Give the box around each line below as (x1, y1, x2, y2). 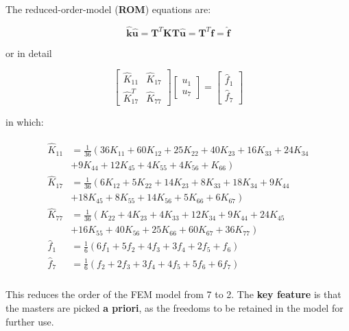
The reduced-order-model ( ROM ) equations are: (5, 2, 211, 16)
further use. (5, 314, 54, 328)
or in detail (5, 45, 52, 60)
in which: (5, 115, 44, 129)
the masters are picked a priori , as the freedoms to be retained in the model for (5, 301, 344, 315)
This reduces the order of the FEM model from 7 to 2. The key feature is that (5, 287, 341, 301)
